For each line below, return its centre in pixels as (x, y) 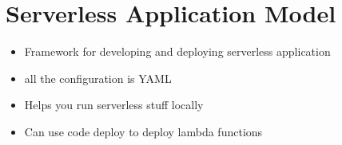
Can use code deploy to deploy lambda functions (143, 131)
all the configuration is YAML (98, 78)
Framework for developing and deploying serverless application (177, 51)
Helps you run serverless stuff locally (114, 105)
